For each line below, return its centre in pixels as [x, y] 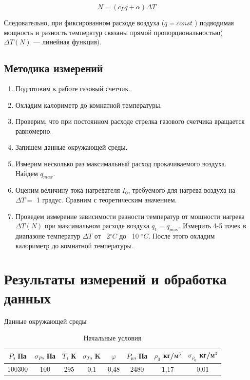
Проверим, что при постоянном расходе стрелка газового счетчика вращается [130, 121]
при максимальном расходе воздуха [97, 226]
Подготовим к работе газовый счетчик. [73, 88]
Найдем [27, 173]
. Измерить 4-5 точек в [212, 226]
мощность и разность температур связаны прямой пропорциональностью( [114, 32]
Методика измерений [54, 68]
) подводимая [214, 22]
